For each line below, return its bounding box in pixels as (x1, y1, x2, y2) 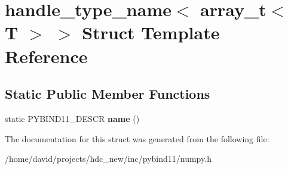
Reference (5, 43, 88, 68)
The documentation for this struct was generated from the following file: (5, 132, 269, 145)
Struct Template (82, 20, 220, 45)
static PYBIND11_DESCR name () (5, 112, 140, 124)
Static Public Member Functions (5, 84, 210, 103)
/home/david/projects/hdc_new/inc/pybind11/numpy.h (5, 152, 212, 165)
